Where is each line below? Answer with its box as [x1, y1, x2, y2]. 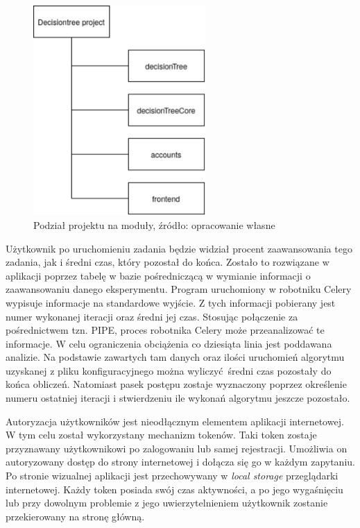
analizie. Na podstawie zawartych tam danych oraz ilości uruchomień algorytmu [6, 350, 345, 364]
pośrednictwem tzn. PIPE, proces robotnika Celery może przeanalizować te [6, 323, 325, 337]
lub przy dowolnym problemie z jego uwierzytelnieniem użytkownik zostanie [6, 495, 328, 510]
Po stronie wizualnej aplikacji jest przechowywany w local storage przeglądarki [6, 468, 338, 483]
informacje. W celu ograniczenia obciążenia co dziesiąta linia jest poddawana [6, 336, 332, 350]
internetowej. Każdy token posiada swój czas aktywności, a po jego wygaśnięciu [6, 482, 343, 496]
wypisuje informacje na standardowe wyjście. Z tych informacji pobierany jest [6, 295, 336, 309]
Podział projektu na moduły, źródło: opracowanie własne [33, 217, 275, 232]
